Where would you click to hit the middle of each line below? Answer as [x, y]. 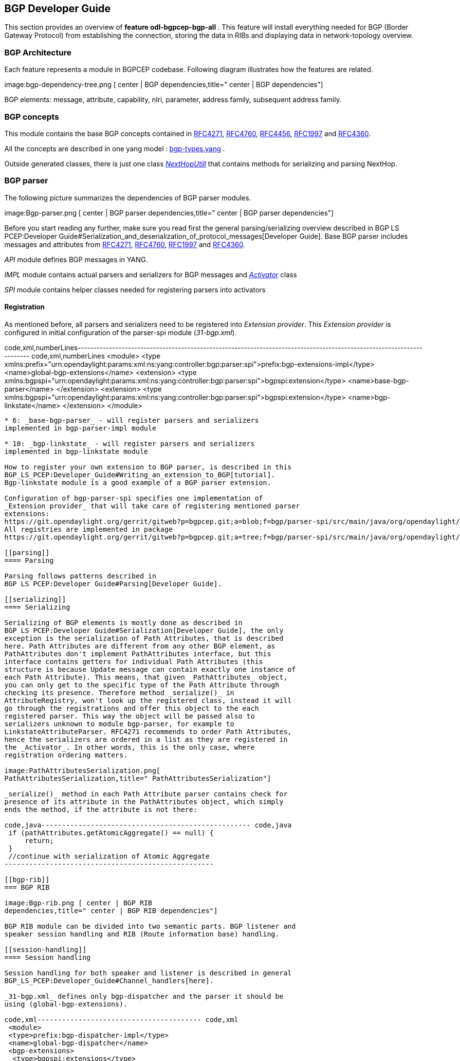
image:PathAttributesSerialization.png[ [83, 770]
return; [39, 840]
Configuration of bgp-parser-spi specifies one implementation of [134, 498]
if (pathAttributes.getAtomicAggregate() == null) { [111, 833]
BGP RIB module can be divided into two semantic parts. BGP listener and [150, 926]
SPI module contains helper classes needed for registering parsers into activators [135, 289]
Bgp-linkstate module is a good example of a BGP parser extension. [138, 482]
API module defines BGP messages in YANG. [76, 259]
